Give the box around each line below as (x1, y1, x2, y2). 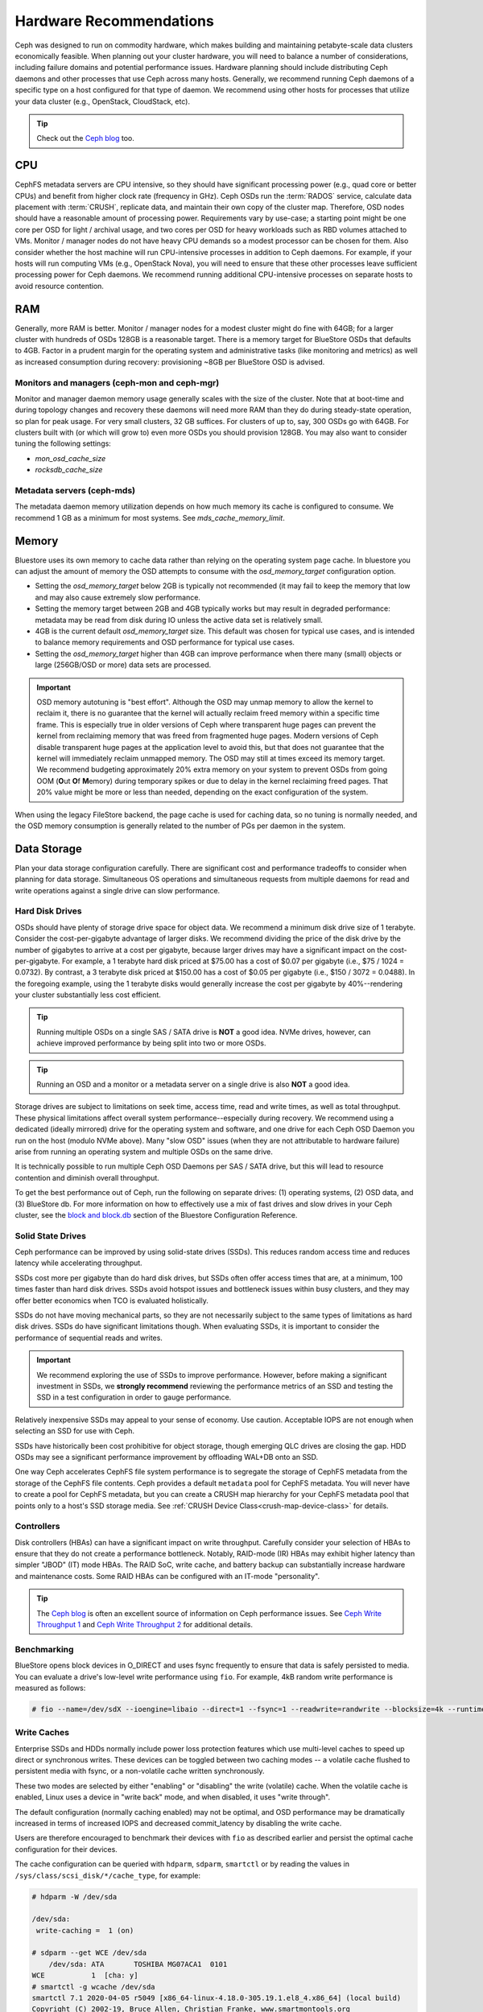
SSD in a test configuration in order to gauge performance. (36, 1392, 232, 1402)
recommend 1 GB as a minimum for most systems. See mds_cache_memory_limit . (14, 513, 285, 522)
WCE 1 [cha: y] (31, 1971, 138, 1980)
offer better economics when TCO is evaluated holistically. (14, 1296, 208, 1305)
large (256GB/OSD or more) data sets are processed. (35, 660, 212, 670)
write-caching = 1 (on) (36, 1926, 134, 1935)
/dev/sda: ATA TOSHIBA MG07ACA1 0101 (48, 1960, 228, 1969)
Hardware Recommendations (14, 12, 215, 30)
